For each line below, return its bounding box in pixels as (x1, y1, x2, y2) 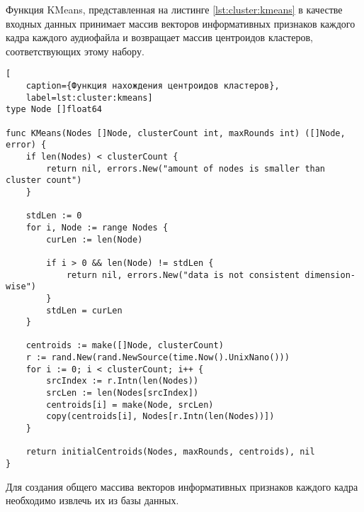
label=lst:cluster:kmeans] (25, 92, 153, 103)
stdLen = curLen (46, 305, 123, 316)
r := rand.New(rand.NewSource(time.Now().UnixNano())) (25, 352, 290, 363)
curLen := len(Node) (46, 234, 143, 245)
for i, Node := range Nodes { (25, 222, 169, 233)
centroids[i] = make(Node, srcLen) (46, 399, 214, 410)
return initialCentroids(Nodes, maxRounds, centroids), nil (25, 447, 315, 457)
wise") (6, 282, 36, 292)
